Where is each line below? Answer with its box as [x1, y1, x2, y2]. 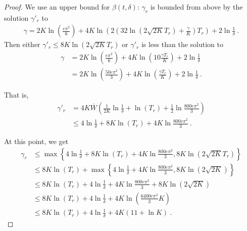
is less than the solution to [141, 39, 223, 50]
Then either [4, 39, 40, 50]
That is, [4, 89, 29, 100]
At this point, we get [4, 136, 69, 147]
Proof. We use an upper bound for [4, 2, 110, 12]
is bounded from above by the [150, 2, 243, 12]
